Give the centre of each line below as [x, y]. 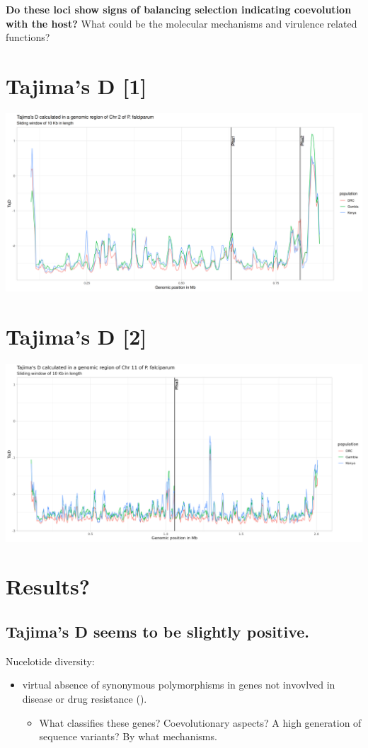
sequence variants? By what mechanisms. [128, 736]
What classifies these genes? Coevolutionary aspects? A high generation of [200, 722]
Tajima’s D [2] [76, 336]
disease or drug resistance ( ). [85, 698]
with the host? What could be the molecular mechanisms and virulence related [182, 23]
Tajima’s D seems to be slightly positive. [157, 631]
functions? [28, 37]
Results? [48, 586]
